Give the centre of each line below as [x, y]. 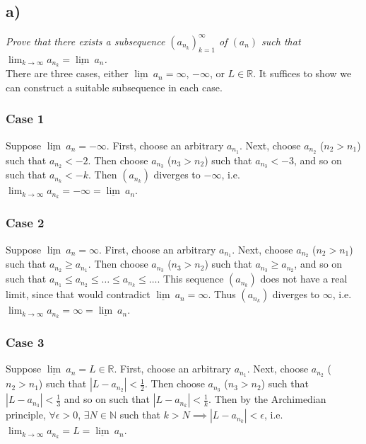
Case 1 [25, 119]
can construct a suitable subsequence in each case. [114, 87]
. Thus [222, 294]
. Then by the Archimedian [267, 399]
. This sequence [190, 279]
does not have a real [304, 279]
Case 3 [25, 342]
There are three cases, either [67, 73]
